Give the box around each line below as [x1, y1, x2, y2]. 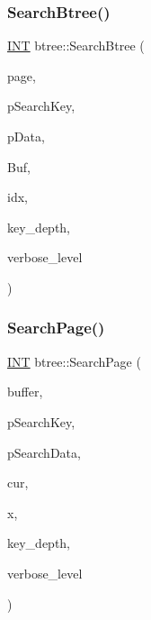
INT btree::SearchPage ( [7, 351, 141, 370]
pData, [7, 127, 45, 145]
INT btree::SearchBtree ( [7, 36, 145, 55]
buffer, [7, 382, 43, 401]
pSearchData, [7, 442, 81, 461]
